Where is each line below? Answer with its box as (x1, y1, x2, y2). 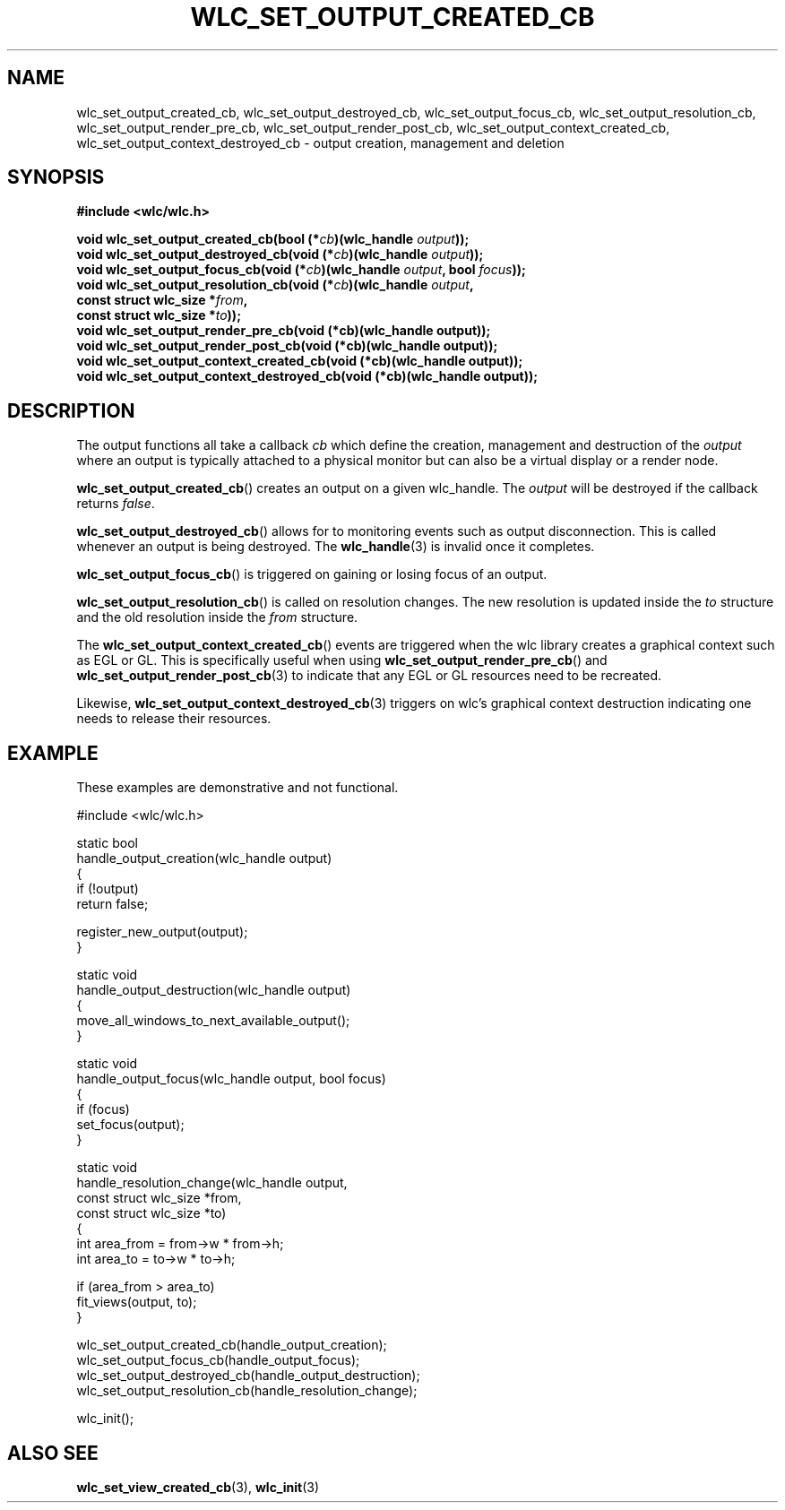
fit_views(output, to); (76, 1294, 197, 1310)
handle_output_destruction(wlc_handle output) (76, 982, 351, 998)
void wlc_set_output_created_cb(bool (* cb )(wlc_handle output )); (76, 231, 470, 247)
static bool (76, 835, 138, 851)
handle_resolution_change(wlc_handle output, (76, 1175, 348, 1191)
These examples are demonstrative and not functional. (76, 780, 399, 796)
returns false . (76, 496, 155, 512)
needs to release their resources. (76, 711, 272, 727)
